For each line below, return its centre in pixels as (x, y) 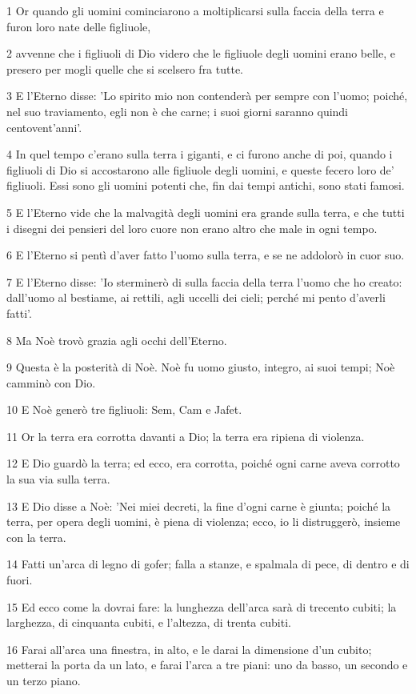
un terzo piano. (44, 680)
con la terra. (36, 537)
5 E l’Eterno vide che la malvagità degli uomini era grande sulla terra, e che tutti (206, 212)
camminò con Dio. (51, 382)
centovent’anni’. (44, 127)
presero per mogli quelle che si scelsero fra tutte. (125, 68)
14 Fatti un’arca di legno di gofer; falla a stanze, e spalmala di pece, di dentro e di (208, 564)
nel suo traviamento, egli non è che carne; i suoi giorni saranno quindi (178, 111)
